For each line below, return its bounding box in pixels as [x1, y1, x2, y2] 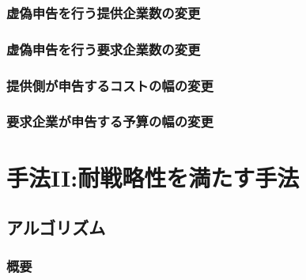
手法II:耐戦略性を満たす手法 [6, 161, 300, 193]
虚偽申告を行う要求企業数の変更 [6, 39, 201, 59]
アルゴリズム [6, 215, 106, 240]
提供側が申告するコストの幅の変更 [6, 75, 213, 95]
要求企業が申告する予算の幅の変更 [6, 112, 213, 131]
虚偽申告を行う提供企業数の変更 [6, 2, 201, 22]
